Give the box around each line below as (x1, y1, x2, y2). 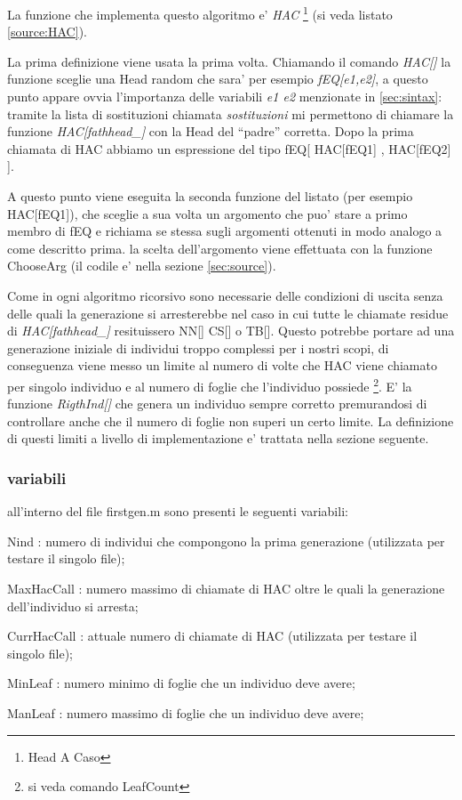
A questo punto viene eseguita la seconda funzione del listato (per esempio (7, 187, 413, 205)
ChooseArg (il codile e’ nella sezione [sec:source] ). (7, 256, 276, 275)
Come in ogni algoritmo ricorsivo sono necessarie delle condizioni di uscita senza (7, 286, 443, 304)
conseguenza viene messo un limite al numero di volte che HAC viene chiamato (7, 356, 437, 375)
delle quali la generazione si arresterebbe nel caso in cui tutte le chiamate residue (7, 303, 449, 322)
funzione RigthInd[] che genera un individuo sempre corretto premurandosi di (7, 394, 427, 413)
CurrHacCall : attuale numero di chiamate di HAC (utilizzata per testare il (7, 626, 418, 645)
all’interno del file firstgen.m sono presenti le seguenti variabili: (7, 502, 348, 521)
